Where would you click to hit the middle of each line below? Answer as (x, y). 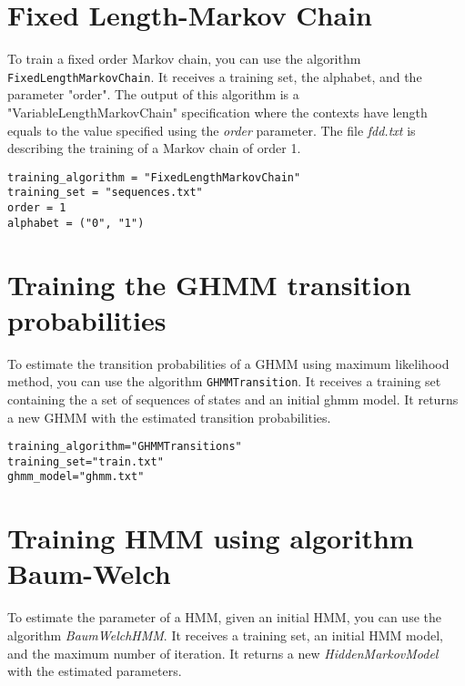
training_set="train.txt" (86, 461)
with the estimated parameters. (95, 671)
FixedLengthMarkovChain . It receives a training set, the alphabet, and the (215, 76)
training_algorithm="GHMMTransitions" (125, 447)
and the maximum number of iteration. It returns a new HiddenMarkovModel (223, 653)
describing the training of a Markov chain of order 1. (154, 148)
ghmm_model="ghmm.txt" (76, 477)
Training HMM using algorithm (211, 538)
